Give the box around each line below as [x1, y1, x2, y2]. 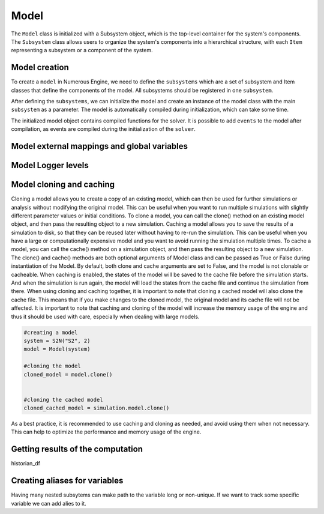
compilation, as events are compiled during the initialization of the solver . [11, 125, 196, 133]
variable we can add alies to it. [11, 500, 86, 507]
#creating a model [23, 329, 78, 336]
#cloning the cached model [23, 396, 103, 403]
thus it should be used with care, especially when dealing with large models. [11, 313, 200, 320]
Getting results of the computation [11, 444, 143, 455]
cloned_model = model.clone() [23, 371, 113, 378]
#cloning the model [23, 363, 81, 369]
